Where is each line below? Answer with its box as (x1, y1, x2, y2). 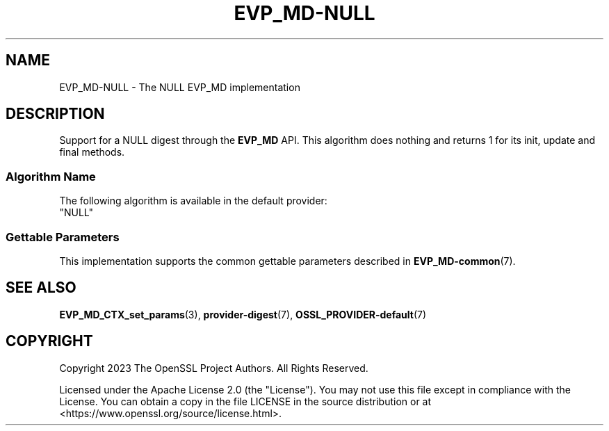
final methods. (59, 146, 125, 158)
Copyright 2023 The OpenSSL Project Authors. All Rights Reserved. (59, 361, 368, 374)
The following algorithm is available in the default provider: (59, 195, 327, 207)
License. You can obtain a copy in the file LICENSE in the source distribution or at (59, 395, 432, 407)
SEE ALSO (6, 279, 76, 297)
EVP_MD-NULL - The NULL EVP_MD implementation (59, 81, 300, 93)
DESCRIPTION (6, 105, 105, 123)
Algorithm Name (6, 169, 96, 184)
